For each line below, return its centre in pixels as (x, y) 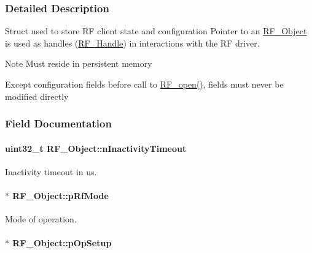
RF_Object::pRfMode (60, 196)
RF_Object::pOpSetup (62, 243)
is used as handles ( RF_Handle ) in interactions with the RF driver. (132, 43)
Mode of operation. (41, 219)
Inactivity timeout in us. (51, 171)
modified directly (37, 96)
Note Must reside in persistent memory (79, 63)
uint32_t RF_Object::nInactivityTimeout (96, 148)
